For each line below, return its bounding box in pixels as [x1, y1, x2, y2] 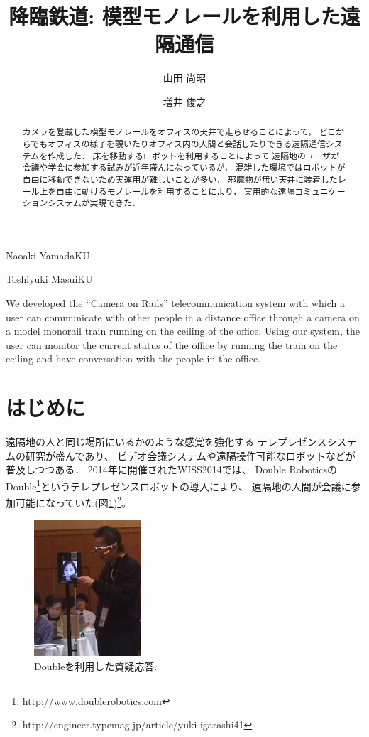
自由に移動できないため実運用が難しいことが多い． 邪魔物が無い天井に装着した [22, 173, 338, 185]
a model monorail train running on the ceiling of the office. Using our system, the [6, 323, 360, 338]
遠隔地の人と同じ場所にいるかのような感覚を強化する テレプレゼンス [6, 434, 327, 449]
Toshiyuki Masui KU [6, 271, 93, 286]
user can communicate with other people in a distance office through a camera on [6, 309, 360, 324]
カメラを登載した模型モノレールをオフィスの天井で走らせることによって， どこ [22, 126, 336, 138]
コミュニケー [294, 185, 346, 197]
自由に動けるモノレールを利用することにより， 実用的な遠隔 [56, 185, 295, 197]
